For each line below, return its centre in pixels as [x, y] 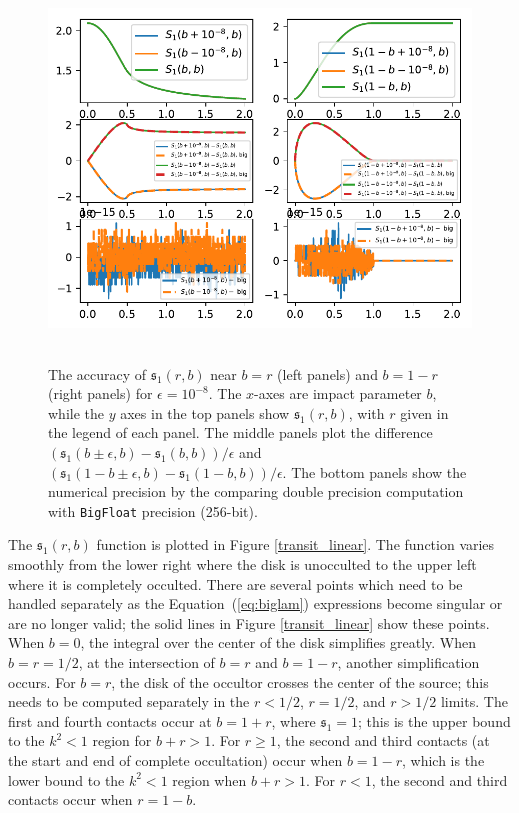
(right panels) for [100, 393]
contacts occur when [70, 799]
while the [76, 412]
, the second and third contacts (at [383, 740]
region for [122, 740]
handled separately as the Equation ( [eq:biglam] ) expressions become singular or [255, 603]
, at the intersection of [146, 661]
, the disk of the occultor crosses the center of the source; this [300, 681]
